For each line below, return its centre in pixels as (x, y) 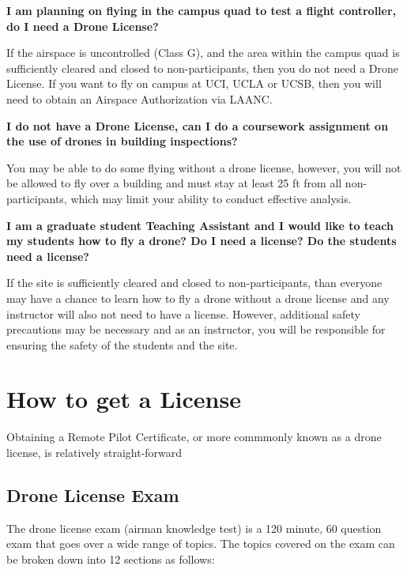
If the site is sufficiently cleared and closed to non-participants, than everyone (194, 283)
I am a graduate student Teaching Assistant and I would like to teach (200, 225)
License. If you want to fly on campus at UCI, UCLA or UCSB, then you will (194, 83)
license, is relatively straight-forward (94, 452)
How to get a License (124, 399)
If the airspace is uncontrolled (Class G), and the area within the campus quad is (203, 53)
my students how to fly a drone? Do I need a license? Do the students (202, 241)
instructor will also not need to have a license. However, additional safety (184, 313)
